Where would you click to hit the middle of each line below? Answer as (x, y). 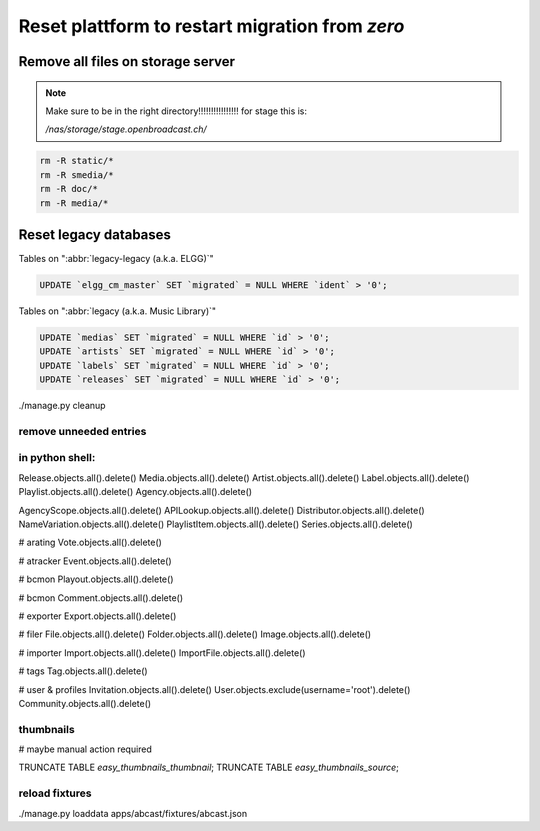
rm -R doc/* (69, 189)
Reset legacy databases (95, 234)
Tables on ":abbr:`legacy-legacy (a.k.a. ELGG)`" (116, 258)
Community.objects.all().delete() (85, 703)
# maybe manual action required (85, 749)
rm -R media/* (74, 203)
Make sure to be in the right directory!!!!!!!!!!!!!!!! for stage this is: (176, 111)
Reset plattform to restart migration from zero (211, 26)
